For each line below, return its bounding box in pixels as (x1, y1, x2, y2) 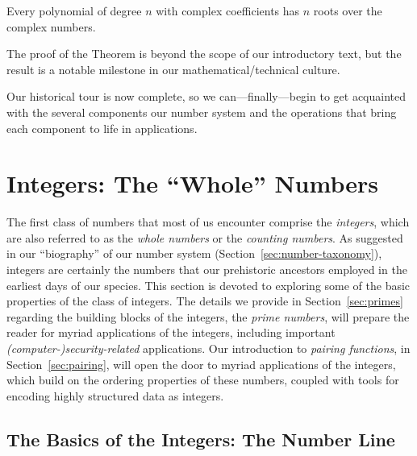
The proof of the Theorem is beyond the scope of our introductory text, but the (6, 45, 402, 62)
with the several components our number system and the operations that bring (6, 103, 397, 120)
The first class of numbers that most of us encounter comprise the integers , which (6, 213, 410, 230)
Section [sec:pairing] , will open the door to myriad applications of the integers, (6, 355, 396, 372)
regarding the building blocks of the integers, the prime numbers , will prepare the (6, 308, 410, 325)
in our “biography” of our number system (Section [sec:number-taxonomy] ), (6, 245, 382, 262)
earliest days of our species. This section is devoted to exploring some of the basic (6, 276, 411, 293)
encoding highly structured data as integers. (6, 387, 224, 404)
